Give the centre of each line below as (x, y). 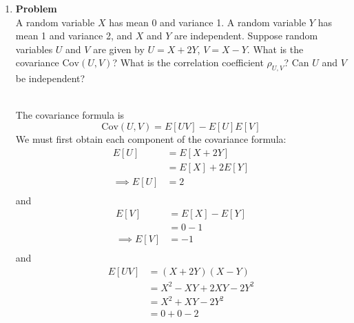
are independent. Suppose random (246, 36)
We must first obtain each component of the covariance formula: (151, 138)
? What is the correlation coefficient (188, 62)
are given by (119, 49)
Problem (36, 8)
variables (34, 49)
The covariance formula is (70, 115)
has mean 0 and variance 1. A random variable (208, 22)
